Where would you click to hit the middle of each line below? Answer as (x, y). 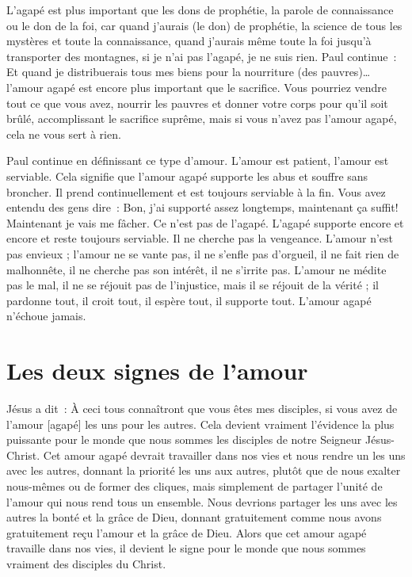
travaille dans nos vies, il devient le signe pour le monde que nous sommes (186, 548)
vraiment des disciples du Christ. (86, 563)
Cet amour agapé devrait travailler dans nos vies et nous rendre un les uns (224, 455)
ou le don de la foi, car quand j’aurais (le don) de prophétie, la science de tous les (204, 25)
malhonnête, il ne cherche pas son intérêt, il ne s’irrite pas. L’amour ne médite (196, 269)
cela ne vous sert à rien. (64, 134)
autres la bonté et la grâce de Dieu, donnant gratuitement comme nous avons (194, 517)
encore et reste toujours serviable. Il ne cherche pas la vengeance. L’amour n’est (200, 238)
